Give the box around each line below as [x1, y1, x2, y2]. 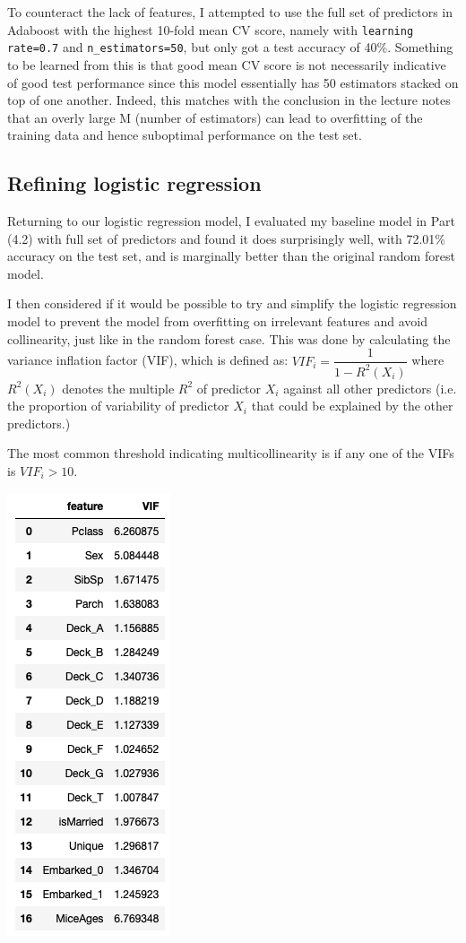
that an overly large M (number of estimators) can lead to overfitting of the [7, 108, 423, 126]
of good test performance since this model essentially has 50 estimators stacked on [7, 73, 459, 91]
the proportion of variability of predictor [7, 396, 229, 415]
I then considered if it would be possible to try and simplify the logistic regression [7, 294, 457, 313]
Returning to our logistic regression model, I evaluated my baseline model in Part [7, 212, 455, 230]
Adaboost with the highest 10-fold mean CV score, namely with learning [7, 20, 414, 39]
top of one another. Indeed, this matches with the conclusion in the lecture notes [7, 91, 451, 109]
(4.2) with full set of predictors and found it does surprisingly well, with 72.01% [7, 229, 446, 247]
